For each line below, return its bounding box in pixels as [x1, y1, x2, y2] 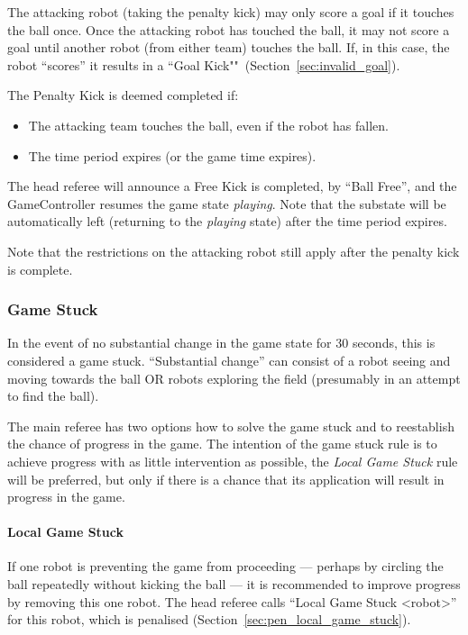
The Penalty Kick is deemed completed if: [7, 86, 239, 104]
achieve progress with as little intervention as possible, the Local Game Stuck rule [7, 451, 458, 470]
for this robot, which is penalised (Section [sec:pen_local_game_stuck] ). [7, 610, 411, 629]
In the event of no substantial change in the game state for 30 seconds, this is [7, 333, 436, 352]
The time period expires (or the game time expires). [28, 146, 317, 165]
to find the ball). [7, 386, 99, 405]
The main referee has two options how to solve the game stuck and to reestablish [7, 416, 454, 435]
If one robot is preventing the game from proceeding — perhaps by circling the [7, 557, 444, 576]
